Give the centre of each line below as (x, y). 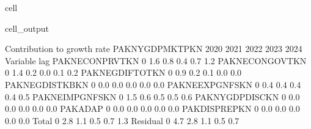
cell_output (27, 28)
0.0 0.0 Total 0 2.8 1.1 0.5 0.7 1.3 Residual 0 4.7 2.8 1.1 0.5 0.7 (122, 120)
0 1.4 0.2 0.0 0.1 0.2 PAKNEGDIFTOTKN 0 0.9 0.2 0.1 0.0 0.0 (123, 72)
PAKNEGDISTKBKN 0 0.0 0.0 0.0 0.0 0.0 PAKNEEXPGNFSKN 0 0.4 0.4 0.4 (153, 84)
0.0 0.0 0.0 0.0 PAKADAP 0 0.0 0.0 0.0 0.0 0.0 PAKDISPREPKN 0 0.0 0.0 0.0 (152, 109)
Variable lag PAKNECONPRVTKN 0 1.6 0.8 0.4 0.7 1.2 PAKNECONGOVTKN (156, 60)
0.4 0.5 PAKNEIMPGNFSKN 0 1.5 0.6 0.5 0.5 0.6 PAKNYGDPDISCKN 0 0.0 (152, 96)
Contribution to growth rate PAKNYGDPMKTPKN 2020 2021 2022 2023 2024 (154, 49)
